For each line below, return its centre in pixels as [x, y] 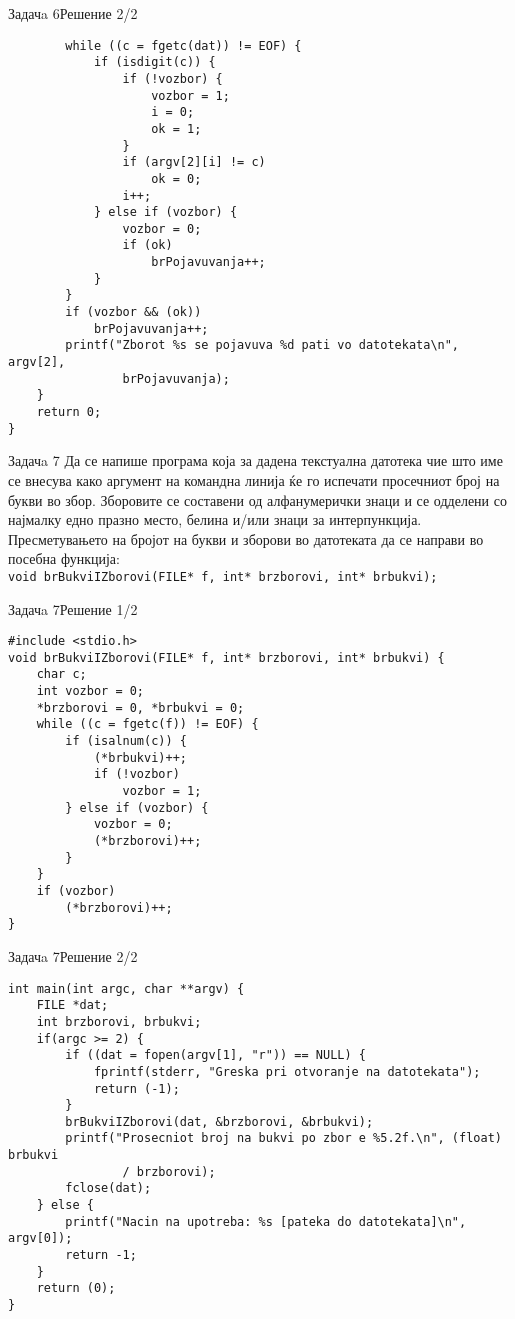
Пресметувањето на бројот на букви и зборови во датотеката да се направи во [246, 538]
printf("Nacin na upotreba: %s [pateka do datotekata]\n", [266, 1221]
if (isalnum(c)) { [126, 741]
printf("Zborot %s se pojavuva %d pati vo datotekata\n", [262, 345]
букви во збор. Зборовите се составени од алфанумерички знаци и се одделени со [257, 499]
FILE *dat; [72, 1005]
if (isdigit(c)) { [154, 62]
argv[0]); [40, 1238]
